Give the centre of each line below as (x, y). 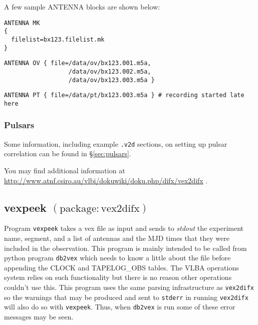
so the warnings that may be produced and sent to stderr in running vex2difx (126, 297)
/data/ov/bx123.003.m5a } (111, 80)
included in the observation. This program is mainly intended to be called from (125, 248)
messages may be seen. (39, 317)
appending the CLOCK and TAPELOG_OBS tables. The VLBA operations (121, 267)
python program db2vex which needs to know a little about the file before (117, 258)
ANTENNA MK (22, 23)
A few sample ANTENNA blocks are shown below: (82, 7)
